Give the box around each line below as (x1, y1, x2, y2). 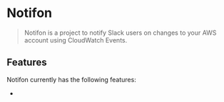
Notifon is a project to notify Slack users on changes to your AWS (24, 28, 217, 37)
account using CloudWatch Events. (24, 35, 128, 44)
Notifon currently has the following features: (6, 75, 136, 84)
